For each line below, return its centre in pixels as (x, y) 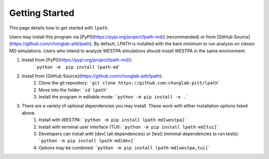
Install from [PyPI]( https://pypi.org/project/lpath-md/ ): (77, 60)
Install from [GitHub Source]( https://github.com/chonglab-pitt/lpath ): (92, 76)
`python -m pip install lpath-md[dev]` (87, 141)
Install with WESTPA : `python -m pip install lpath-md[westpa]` (113, 120)
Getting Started (42, 13)
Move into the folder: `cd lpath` (74, 90)
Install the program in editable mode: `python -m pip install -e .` (114, 97)
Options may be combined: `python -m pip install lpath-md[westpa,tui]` (125, 148)
